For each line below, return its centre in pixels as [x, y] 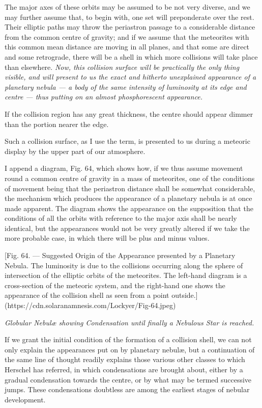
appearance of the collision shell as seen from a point [87, 295]
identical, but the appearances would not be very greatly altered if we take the [127, 228]
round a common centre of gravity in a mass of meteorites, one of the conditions [130, 178]
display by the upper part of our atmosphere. [75, 151]
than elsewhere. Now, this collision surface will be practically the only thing [122, 67]
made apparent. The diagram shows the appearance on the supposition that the [129, 208]
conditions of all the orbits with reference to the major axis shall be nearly [121, 218]
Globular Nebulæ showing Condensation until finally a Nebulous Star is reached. [129, 322]
